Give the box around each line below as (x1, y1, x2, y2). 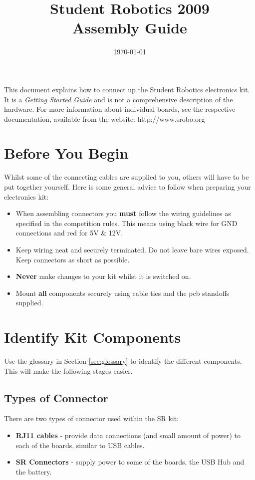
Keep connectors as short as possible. (15, 254, 130, 264)
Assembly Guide (72, 17, 187, 38)
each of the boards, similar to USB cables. (15, 440, 145, 450)
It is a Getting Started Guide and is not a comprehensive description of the (4, 94, 233, 104)
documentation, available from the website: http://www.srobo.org (4, 113, 205, 124)
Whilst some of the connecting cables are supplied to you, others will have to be (4, 172, 249, 182)
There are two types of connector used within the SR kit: (4, 413, 179, 424)
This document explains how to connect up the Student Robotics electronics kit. (4, 84, 250, 94)
